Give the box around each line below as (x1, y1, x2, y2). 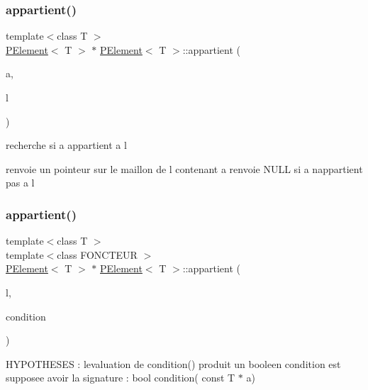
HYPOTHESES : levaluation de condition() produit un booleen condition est (6, 356, 341, 371)
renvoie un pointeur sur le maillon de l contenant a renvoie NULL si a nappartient (6, 161, 363, 176)
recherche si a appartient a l (6, 138, 127, 152)
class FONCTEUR (57, 247, 138, 262)
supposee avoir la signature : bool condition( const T (6, 370, 235, 385)
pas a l (6, 175, 35, 190)
